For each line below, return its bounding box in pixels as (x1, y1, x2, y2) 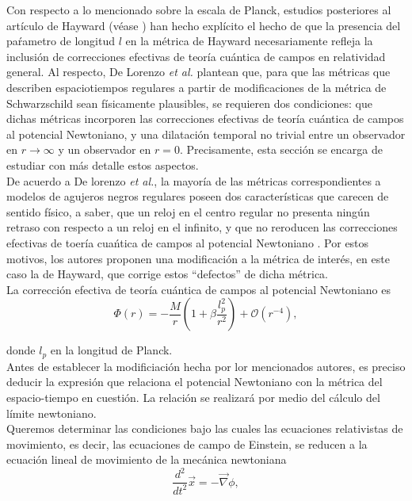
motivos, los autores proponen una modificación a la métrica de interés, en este (6, 250, 390, 266)
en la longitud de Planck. (50, 342, 173, 358)
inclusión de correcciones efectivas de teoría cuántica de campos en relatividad (6, 48, 386, 64)
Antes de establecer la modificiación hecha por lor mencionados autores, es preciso (6, 358, 406, 374)
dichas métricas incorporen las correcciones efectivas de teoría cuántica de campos (6, 110, 404, 127)
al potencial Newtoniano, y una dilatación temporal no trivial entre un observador (6, 125, 406, 142)
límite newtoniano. (6, 404, 97, 421)
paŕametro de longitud (6, 33, 115, 49)
